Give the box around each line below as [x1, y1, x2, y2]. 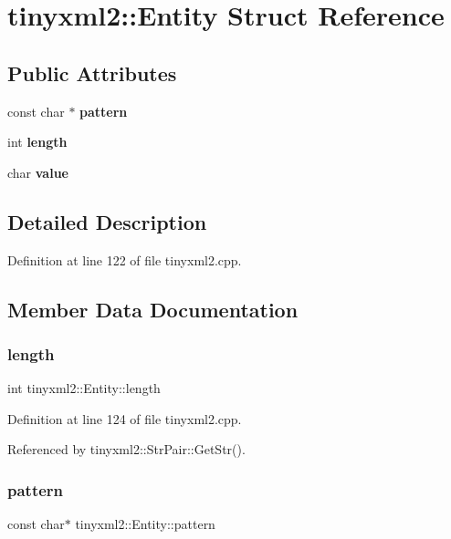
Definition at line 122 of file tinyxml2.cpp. [7, 250, 242, 269]
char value [7, 162, 68, 181]
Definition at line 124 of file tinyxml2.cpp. [7, 409, 242, 428]
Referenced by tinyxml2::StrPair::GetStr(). [7, 440, 246, 459]
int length [7, 132, 68, 151]
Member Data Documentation [7, 295, 299, 323]
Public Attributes [7, 58, 177, 87]
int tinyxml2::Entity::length [7, 378, 161, 398]
